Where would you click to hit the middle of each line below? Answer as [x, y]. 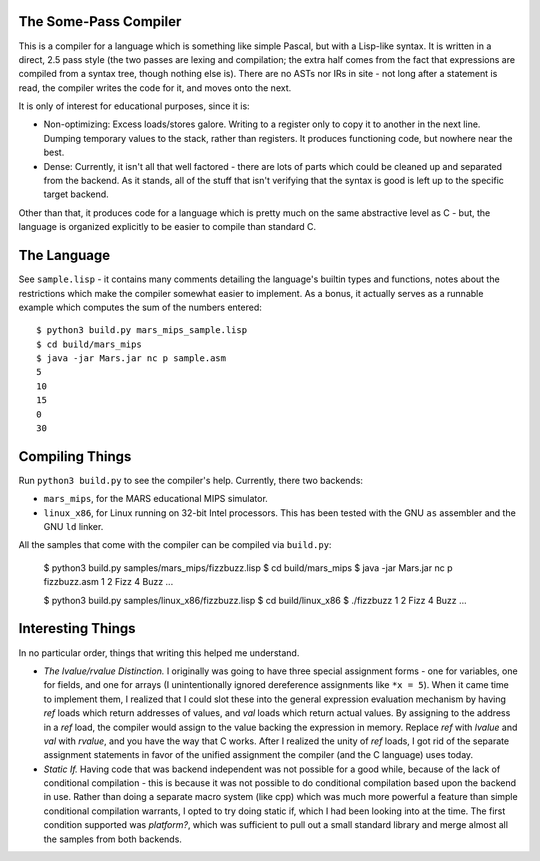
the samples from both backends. [112, 839]
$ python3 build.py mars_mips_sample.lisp [142, 330]
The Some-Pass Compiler [100, 21]
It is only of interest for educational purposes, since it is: [134, 106]
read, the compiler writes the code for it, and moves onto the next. [155, 87]
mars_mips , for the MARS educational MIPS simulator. [156, 499]
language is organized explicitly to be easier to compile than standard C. [167, 227]
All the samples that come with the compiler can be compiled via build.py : [175, 545]
